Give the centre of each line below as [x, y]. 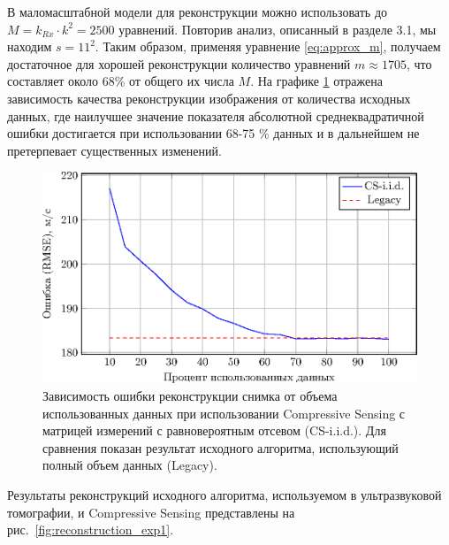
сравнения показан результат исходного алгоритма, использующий [221, 447]
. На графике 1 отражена [316, 81]
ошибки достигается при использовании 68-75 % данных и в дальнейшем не [213, 133]
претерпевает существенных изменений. [114, 150]
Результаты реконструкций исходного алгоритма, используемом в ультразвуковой [224, 495]
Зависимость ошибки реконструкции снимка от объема [190, 396]
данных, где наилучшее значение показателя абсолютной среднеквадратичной [216, 115]
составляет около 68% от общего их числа [121, 81]
